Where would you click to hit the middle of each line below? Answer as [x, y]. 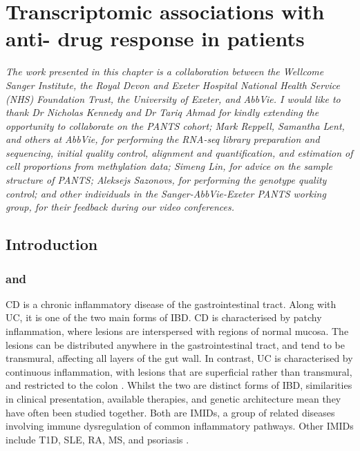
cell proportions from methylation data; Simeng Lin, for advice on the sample [169, 166]
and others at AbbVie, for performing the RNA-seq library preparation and [163, 139]
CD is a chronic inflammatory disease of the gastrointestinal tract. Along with [171, 304]
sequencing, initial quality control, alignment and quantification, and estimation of [179, 152]
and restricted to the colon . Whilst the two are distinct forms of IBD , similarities [179, 385]
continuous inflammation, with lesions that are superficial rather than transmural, [179, 371]
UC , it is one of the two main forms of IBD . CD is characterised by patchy [164, 317]
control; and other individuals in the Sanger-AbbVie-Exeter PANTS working [166, 193]
